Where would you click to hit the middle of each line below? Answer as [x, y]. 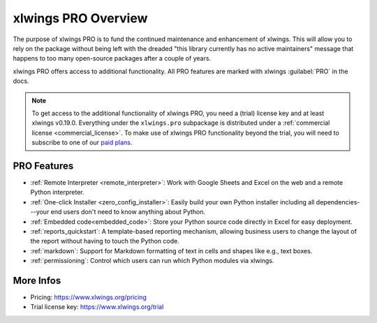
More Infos [37, 280]
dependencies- [338, 202]
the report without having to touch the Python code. [105, 241]
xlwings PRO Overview [80, 18]
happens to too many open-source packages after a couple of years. [112, 59]
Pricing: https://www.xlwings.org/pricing [88, 297]
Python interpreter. [58, 193]
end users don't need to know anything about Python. [128, 212]
